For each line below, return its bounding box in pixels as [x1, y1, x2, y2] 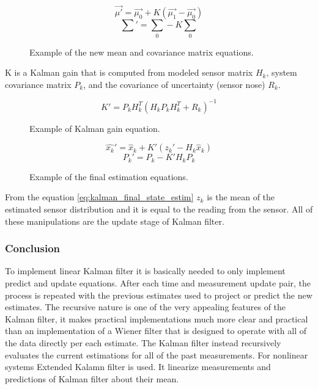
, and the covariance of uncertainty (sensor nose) [83, 78, 265, 90]
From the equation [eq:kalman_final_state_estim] [5, 191, 194, 203]
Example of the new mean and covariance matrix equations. [29, 45, 254, 58]
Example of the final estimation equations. [29, 170, 188, 183]
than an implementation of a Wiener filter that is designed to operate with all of [5, 324, 307, 337]
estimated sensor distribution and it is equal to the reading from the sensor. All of [5, 203, 313, 216]
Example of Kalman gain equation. [29, 122, 160, 134]
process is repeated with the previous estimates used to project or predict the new [5, 288, 312, 301]
